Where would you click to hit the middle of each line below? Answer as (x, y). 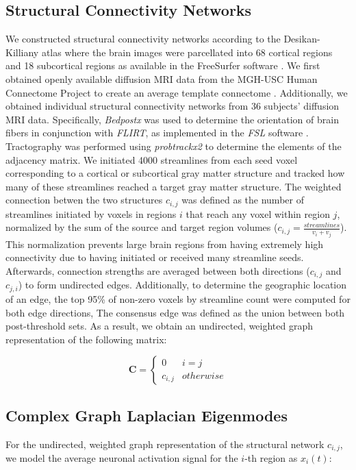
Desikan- (302, 39)
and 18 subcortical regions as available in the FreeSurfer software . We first (163, 65)
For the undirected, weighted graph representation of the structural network (165, 444)
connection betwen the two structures (84, 200)
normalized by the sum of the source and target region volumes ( (142, 227)
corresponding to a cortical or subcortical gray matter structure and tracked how (175, 173)
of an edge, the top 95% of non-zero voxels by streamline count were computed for (178, 298)
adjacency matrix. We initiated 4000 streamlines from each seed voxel (152, 159)
